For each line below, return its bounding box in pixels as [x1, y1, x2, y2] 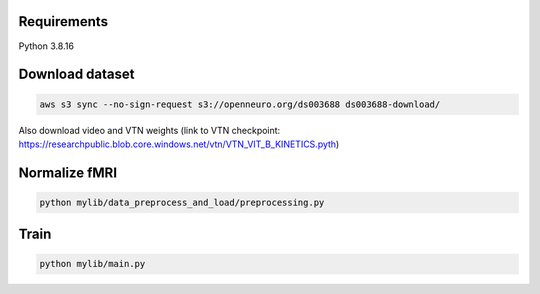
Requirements [18, 13, 109, 30]
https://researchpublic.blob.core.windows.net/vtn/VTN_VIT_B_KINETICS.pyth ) [18, 138, 340, 150]
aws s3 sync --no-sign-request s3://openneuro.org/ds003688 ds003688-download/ [39, 98, 441, 110]
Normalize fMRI [18, 164, 118, 181]
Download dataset [18, 66, 135, 83]
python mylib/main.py [39, 258, 146, 270]
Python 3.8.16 [18, 40, 75, 52]
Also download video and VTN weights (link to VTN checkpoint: [18, 124, 281, 136]
